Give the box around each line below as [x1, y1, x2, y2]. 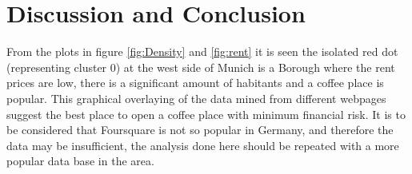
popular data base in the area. [6, 152, 154, 169]
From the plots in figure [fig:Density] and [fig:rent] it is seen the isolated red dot [6, 43, 398, 60]
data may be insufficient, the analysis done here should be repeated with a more [6, 136, 399, 153]
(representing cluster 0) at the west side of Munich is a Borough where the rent [6, 58, 395, 75]
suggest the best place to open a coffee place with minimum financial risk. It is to [6, 105, 406, 122]
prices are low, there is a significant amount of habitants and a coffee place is [6, 74, 384, 91]
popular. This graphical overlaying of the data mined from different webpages [6, 89, 386, 106]
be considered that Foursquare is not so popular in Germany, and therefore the [6, 121, 394, 138]
